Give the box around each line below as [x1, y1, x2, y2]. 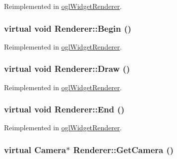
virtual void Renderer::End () [4, 103, 125, 115]
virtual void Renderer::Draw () [4, 62, 130, 75]
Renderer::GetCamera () [73, 143, 174, 156]
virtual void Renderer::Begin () [4, 22, 131, 34]
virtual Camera [4, 143, 66, 156]
